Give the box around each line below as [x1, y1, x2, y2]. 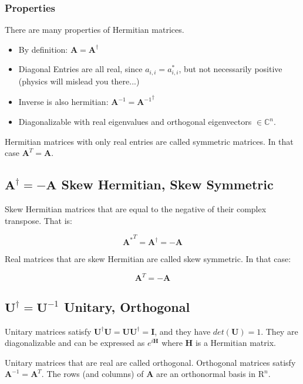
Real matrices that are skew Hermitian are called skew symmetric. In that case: [5, 253, 291, 265]
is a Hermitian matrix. [195, 337, 276, 349]
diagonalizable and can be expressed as [5, 337, 145, 349]
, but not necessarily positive [179, 63, 282, 75]
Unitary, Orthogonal [63, 297, 190, 315]
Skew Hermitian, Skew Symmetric [61, 175, 274, 193]
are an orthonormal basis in [156, 368, 256, 380]
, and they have [154, 325, 211, 337]
